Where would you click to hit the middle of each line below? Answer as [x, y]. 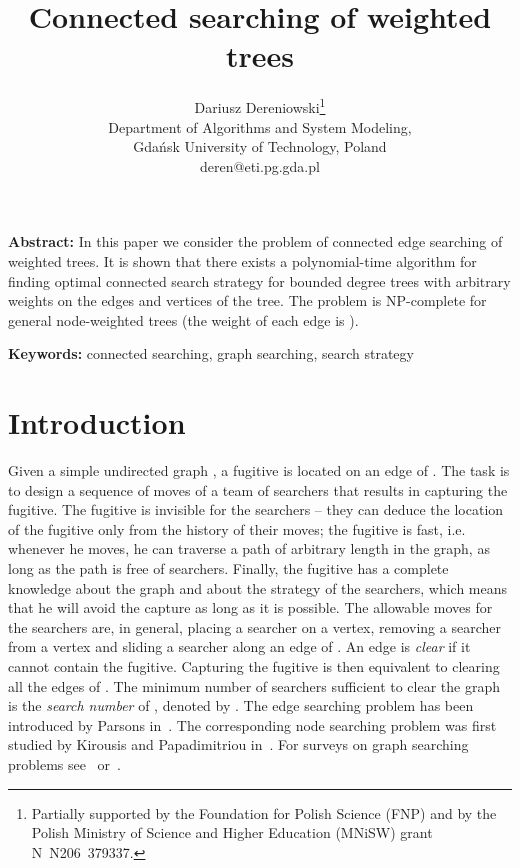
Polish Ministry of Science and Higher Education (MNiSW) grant [232, 832]
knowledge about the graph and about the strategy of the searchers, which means [258, 587]
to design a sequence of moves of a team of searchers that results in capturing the [258, 489]
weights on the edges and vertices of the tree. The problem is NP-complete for [247, 300]
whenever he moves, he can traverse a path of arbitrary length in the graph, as [249, 548]
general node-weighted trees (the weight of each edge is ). [183, 319]
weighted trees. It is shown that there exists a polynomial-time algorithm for [242, 260]
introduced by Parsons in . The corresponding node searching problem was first [252, 724]
